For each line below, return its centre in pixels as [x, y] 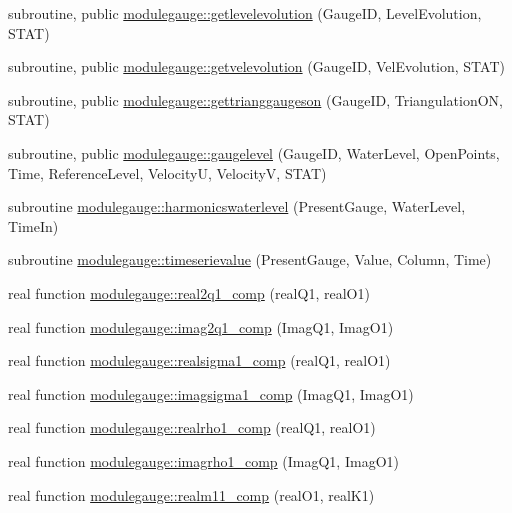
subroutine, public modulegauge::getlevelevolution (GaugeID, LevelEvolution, [245, 13]
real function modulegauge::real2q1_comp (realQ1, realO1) [189, 292]
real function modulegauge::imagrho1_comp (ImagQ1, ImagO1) [203, 460]
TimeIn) [33, 225]
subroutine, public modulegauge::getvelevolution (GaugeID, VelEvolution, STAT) [256, 66]
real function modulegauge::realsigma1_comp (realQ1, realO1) [199, 360]
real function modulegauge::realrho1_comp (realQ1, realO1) [192, 427]
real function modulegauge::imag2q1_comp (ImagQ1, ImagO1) [201, 326]
